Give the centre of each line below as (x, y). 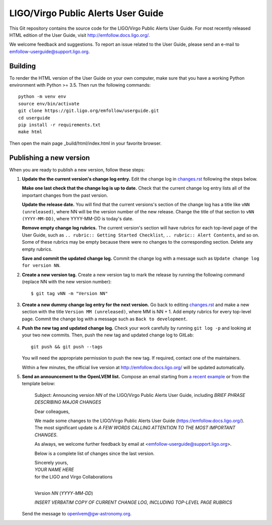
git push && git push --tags (67, 346)
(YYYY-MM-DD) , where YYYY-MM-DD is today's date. (78, 219)
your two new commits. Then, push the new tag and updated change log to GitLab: (108, 335)
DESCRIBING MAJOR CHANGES (68, 402)
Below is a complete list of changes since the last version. (94, 453)
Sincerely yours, (51, 462)
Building (23, 66)
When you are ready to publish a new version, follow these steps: (77, 169)
